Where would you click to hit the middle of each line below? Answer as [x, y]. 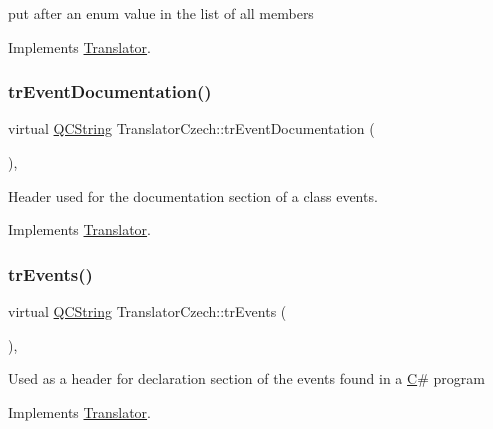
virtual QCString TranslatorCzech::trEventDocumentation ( [191, 128]
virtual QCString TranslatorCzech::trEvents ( [147, 311]
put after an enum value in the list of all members [161, 13]
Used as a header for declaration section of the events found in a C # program [246, 378]
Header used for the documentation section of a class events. [193, 195]
